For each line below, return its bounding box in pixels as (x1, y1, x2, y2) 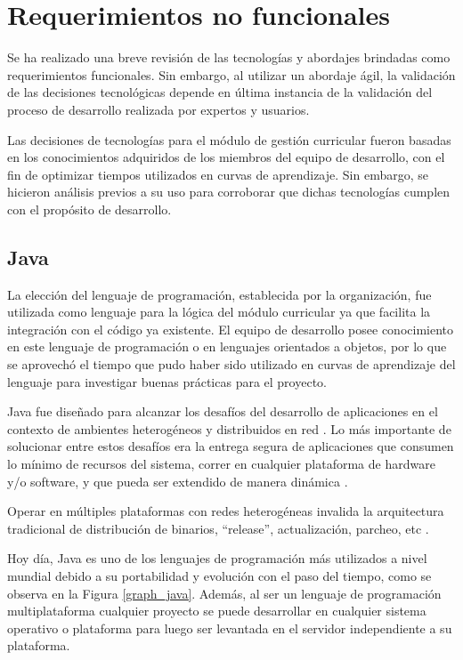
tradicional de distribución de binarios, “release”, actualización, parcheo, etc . (7, 519, 429, 537)
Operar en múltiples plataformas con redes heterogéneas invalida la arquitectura (7, 502, 444, 520)
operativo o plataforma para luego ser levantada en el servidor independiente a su (7, 618, 452, 637)
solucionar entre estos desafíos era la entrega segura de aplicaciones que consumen (7, 437, 454, 455)
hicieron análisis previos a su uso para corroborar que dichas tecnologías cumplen (7, 182, 451, 201)
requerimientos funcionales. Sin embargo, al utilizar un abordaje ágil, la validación (7, 65, 456, 84)
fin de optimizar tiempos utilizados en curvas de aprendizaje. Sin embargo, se (7, 165, 428, 183)
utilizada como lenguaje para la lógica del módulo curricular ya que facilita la (7, 302, 431, 321)
